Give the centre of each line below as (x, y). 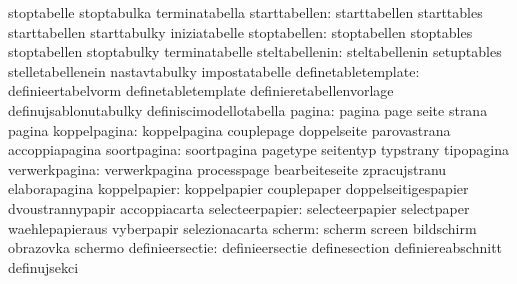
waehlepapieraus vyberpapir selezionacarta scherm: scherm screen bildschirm (242, 227)
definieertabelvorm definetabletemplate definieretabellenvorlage (201, 90)
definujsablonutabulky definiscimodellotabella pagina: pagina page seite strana (248, 109)
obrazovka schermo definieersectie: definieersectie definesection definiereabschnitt (255, 247)
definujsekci (43, 266)
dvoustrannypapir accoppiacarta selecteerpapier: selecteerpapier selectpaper (239, 207)
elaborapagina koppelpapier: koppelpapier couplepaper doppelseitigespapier (238, 188)
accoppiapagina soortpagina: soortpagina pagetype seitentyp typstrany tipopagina (259, 149)
